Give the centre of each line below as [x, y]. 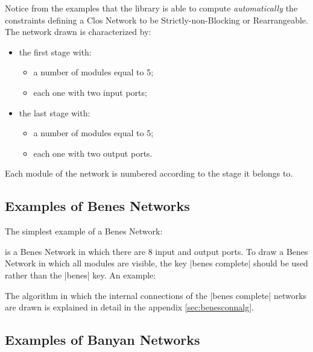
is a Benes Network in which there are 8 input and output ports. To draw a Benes [156, 251]
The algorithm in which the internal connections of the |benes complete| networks [156, 295]
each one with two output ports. [93, 153]
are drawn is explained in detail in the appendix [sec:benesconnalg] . [129, 307]
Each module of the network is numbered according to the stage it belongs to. [149, 173]
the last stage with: [55, 112]
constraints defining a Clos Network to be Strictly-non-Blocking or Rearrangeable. [156, 20]
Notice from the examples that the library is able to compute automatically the [151, 8]
